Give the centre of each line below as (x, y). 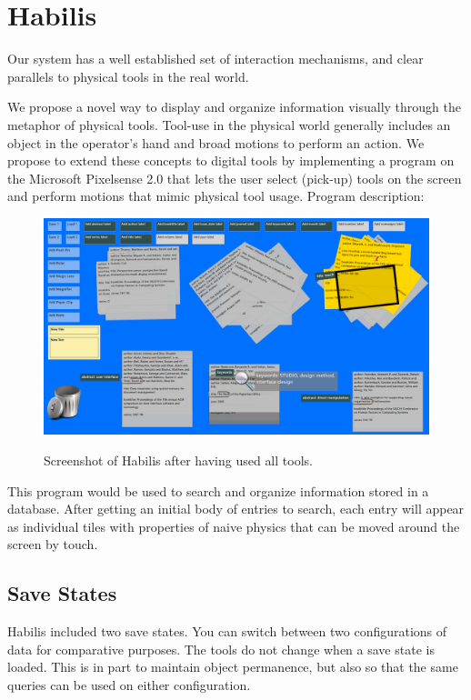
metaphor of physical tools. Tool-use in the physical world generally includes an (229, 124)
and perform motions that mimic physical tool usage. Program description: (216, 196)
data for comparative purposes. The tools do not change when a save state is (221, 649)
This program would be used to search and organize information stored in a (218, 490)
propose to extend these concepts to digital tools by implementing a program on (231, 160)
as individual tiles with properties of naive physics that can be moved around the (234, 526)
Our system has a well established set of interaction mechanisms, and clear (215, 59)
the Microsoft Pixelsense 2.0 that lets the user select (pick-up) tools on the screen (235, 178)
